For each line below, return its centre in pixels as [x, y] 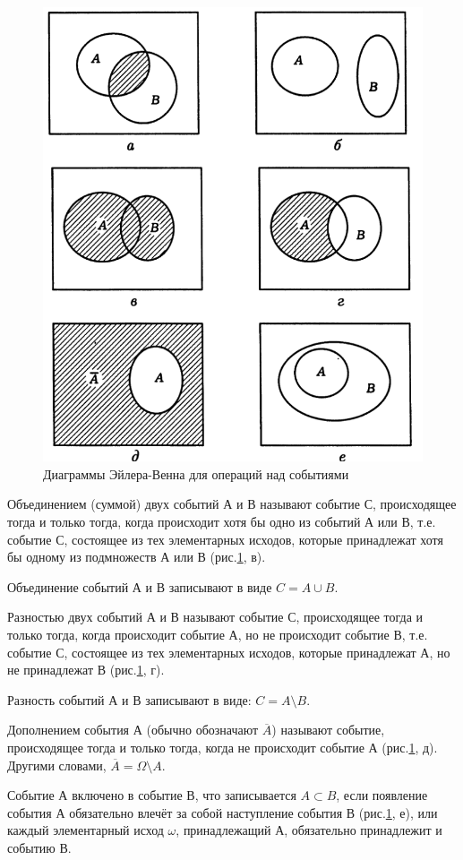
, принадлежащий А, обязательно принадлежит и [309, 830]
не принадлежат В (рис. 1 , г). [86, 670]
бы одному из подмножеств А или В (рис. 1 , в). [137, 557]
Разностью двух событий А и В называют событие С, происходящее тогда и [215, 617]
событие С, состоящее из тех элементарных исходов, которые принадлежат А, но [229, 652]
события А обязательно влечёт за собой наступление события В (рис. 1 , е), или [223, 812]
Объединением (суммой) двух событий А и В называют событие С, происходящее [232, 504]
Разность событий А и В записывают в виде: [129, 699]
